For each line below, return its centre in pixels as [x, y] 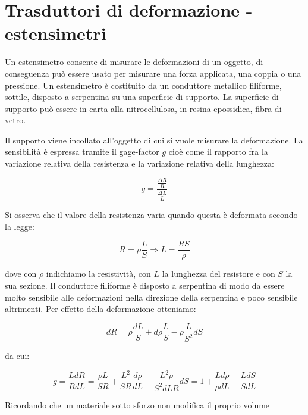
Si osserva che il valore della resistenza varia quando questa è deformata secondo [151, 215]
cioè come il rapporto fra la [218, 152]
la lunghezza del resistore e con [219, 274]
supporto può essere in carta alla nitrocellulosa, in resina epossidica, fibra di [143, 108]
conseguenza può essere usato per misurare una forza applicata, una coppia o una [153, 73]
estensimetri [56, 33]
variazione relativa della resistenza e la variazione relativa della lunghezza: [139, 163]
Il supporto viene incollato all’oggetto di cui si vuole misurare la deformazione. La [154, 140]
